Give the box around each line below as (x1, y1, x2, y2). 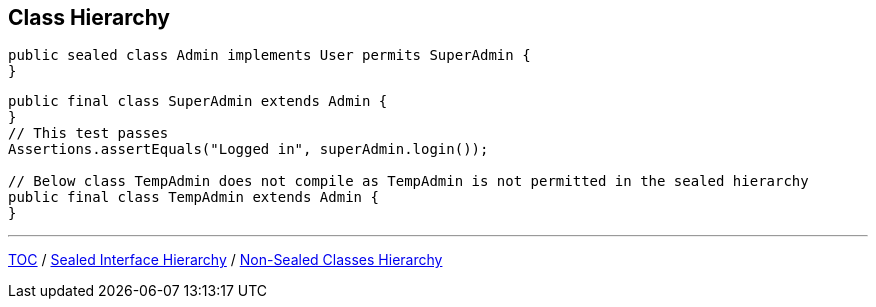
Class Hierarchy (8, 5, 171, 30)
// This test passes (8, 125, 169, 142)
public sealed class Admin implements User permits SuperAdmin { (8, 47, 531, 64)
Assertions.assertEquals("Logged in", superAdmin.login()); (8, 141, 489, 158)
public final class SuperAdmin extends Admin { (8, 93, 388, 110)
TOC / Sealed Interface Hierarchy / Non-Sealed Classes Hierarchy (8, 251, 443, 269)
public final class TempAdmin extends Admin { (8, 189, 379, 206)
